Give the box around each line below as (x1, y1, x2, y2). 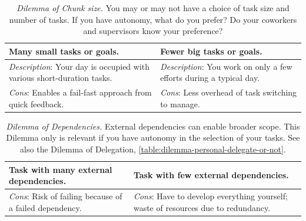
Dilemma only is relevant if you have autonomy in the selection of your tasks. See (6, 131, 300, 144)
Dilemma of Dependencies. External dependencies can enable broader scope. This (6, 120, 300, 132)
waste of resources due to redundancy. (133, 201, 271, 213)
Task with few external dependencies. (133, 169, 289, 181)
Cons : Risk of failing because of (9, 189, 122, 202)
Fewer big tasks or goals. (160, 45, 262, 57)
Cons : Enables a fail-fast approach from (9, 86, 152, 98)
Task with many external (9, 163, 112, 175)
